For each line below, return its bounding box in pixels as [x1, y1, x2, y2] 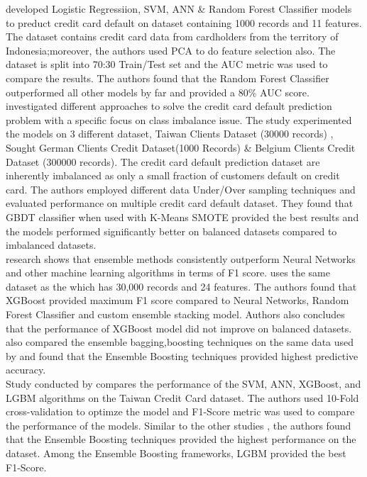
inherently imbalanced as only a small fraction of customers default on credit [6, 168, 340, 183]
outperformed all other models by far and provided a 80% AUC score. [6, 84, 310, 99]
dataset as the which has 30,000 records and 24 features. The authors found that [6, 279, 357, 293]
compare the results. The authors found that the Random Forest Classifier [6, 70, 329, 85]
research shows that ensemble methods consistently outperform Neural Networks [6, 251, 356, 266]
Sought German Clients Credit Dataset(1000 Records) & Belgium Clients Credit [6, 140, 356, 155]
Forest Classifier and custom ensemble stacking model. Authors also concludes [6, 307, 345, 322]
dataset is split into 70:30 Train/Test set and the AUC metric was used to [6, 57, 328, 72]
